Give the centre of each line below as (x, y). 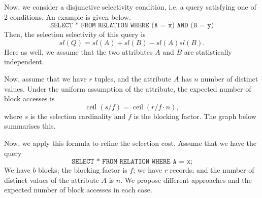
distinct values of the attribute (52, 180)
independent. (24, 62)
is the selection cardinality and (78, 116)
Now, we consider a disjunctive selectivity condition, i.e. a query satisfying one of (130, 7)
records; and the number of (212, 170)
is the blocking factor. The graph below (195, 116)
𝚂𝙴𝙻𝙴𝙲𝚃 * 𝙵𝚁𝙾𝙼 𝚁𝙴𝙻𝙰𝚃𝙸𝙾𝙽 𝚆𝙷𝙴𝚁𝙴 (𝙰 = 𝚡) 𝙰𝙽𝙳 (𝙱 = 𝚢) (132, 26)
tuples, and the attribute (133, 78)
